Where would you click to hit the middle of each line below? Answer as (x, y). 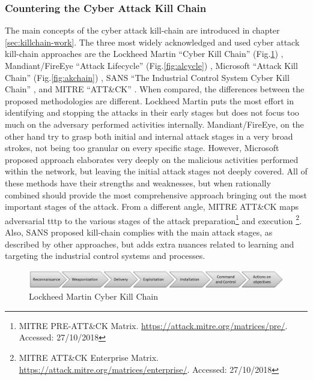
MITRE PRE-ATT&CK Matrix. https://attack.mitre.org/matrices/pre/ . (153, 325)
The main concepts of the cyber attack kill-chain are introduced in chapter (142, 30)
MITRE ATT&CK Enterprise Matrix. (89, 357)
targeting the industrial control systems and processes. (105, 256)
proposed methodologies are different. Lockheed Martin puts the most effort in (149, 100)
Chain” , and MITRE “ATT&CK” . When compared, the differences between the (155, 89)
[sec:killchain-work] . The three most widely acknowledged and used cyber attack (152, 42)
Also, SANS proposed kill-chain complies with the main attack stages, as (139, 232)
